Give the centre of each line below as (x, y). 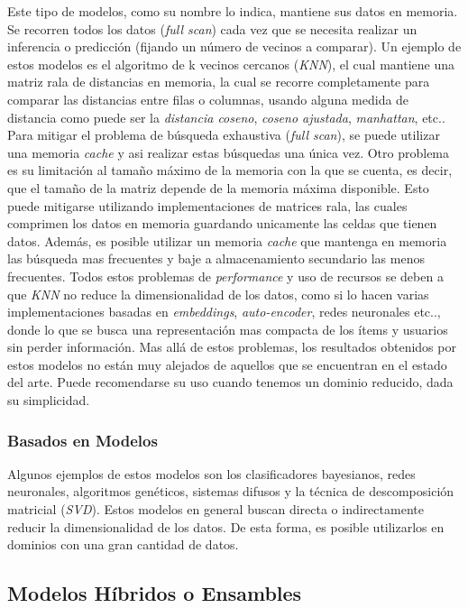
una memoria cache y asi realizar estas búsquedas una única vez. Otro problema (229, 152)
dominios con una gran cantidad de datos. (123, 544)
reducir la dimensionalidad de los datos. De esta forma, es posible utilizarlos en (226, 526)
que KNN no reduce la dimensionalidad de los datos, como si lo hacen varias (218, 294)
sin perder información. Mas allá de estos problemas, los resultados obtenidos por (232, 347)
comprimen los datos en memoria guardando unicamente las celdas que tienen (222, 223)
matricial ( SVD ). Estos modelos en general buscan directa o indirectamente (216, 509)
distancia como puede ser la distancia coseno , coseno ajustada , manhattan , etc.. (226, 117)
